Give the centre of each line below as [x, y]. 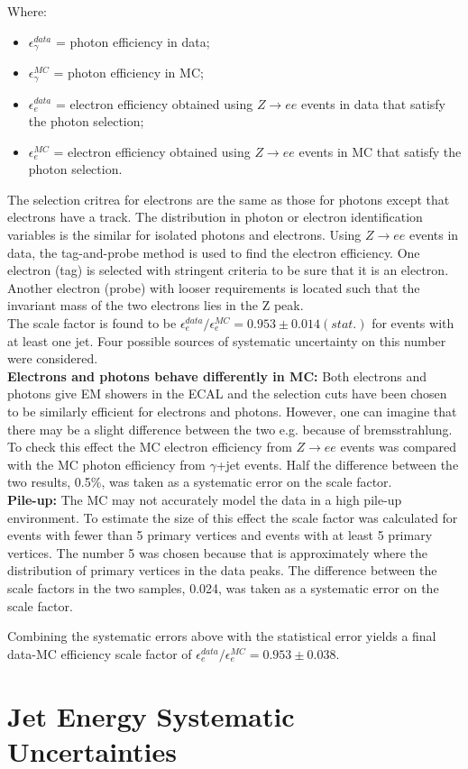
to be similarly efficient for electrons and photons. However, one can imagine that [232, 411]
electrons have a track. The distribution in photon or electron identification [215, 217]
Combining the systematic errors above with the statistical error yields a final [222, 636]
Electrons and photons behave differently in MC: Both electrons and [217, 375]
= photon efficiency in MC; [128, 73]
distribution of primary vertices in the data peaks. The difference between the [222, 570]
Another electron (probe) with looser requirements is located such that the [214, 287]
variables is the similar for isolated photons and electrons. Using [184, 235]
